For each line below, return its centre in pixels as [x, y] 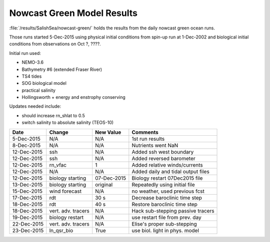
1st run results [148, 139]
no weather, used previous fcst [168, 191]
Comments [145, 132]
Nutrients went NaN [155, 145]
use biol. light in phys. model [165, 231]
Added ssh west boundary [163, 152]
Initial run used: [25, 53]
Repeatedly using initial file [163, 185]
